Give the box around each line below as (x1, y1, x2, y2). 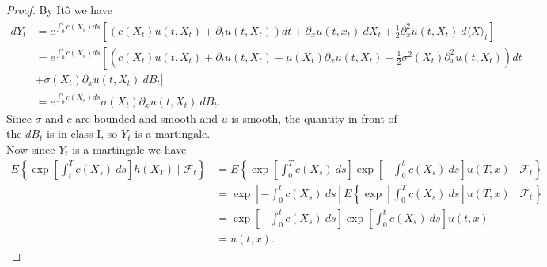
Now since (6, 140, 55, 157)
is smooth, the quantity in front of (231, 109, 397, 126)
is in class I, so (47, 125, 118, 142)
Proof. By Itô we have (6, 2, 112, 17)
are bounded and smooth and (75, 109, 218, 126)
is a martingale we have (72, 140, 187, 157)
